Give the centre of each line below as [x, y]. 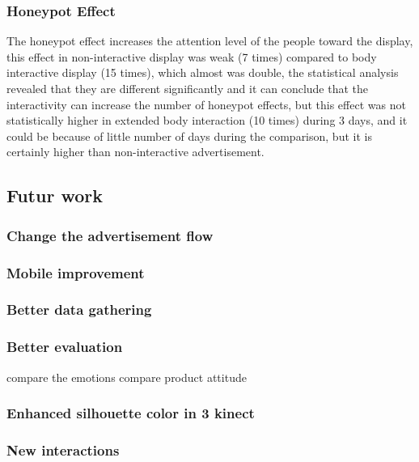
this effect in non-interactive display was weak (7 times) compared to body [192, 56]
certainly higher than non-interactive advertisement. [135, 152]
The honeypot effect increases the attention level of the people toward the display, [210, 41]
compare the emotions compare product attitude [127, 377]
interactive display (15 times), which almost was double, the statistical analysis [203, 72]
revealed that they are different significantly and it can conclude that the [188, 88]
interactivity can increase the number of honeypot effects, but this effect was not [206, 104]
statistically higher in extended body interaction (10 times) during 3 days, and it [207, 120]
